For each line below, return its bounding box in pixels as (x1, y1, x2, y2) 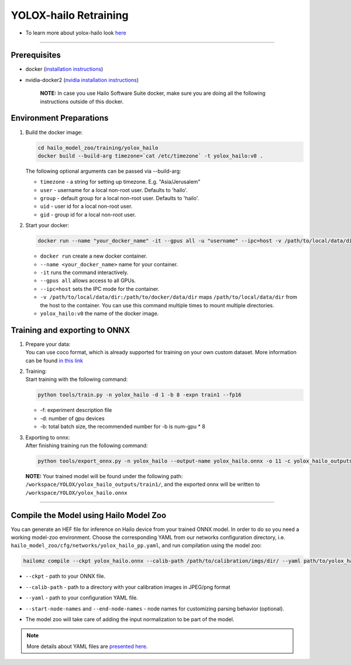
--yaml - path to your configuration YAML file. (25, 594, 139, 601)
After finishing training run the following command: (25, 442, 148, 449)
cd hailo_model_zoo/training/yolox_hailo (37, 144, 159, 151)
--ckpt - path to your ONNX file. (25, 573, 105, 580)
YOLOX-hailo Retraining (11, 9, 129, 22)
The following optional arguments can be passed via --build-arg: (25, 167, 181, 174)
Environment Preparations (11, 113, 109, 123)
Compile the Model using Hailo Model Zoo (11, 510, 167, 520)
